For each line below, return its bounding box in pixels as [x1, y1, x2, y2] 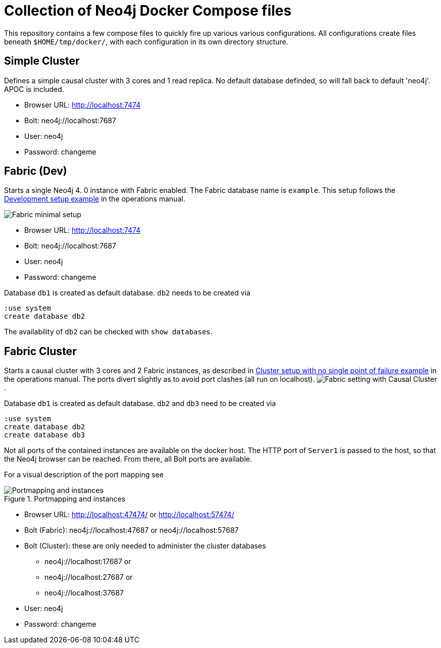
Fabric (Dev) [4, 165, 67, 178]
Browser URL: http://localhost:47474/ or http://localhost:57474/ [24, 510, 234, 519]
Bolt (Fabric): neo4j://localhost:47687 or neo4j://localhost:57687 [24, 526, 239, 535]
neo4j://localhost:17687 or [44, 557, 131, 566]
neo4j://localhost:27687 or [44, 573, 133, 582]
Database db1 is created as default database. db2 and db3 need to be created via [4, 399, 276, 408]
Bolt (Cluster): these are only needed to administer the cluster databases [24, 541, 266, 551]
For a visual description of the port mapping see [4, 470, 164, 479]
